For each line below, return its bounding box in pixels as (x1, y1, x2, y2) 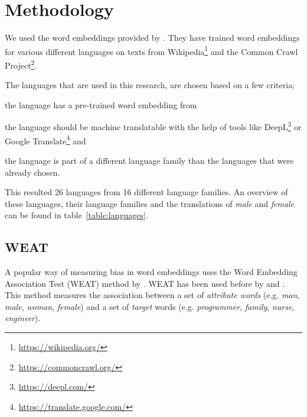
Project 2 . (5, 57, 37, 71)
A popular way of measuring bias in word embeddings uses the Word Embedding (5, 266, 298, 278)
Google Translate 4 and (5, 132, 86, 147)
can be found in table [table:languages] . (5, 209, 148, 221)
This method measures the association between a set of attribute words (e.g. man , (5, 289, 300, 301)
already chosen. (5, 166, 60, 178)
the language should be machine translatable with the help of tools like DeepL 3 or (5, 119, 302, 133)
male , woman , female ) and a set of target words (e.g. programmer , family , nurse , (5, 300, 295, 312)
